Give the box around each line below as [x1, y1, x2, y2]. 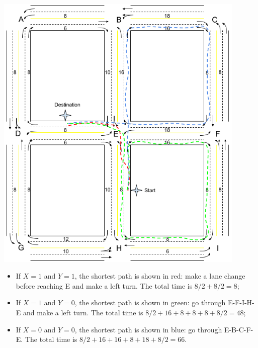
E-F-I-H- [227, 297, 254, 308]
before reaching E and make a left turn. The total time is [16, 280, 193, 291]
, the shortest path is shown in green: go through [74, 297, 226, 308]
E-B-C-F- [224, 324, 253, 334]
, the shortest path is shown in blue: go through [74, 324, 222, 334]
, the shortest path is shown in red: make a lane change [74, 271, 245, 281]
